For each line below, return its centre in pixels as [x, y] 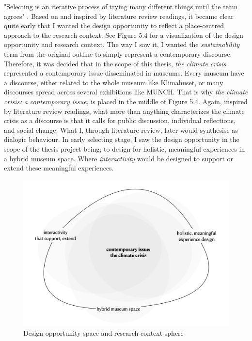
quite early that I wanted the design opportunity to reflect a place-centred [114, 25]
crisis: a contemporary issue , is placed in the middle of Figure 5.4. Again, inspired [126, 101]
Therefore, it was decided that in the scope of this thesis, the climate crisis [115, 63]
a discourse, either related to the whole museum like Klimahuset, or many [114, 82]
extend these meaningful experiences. [59, 168]
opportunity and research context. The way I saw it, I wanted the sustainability [122, 44]
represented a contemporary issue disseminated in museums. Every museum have [124, 73]
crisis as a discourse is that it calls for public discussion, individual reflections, [120, 120]
